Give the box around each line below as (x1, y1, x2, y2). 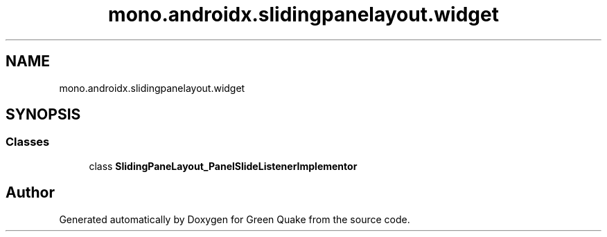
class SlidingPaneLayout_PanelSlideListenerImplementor (89, 160, 358, 172)
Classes (6, 135, 50, 149)
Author (6, 184, 55, 202)
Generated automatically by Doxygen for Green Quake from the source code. (59, 213, 410, 225)
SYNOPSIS (6, 106, 81, 124)
